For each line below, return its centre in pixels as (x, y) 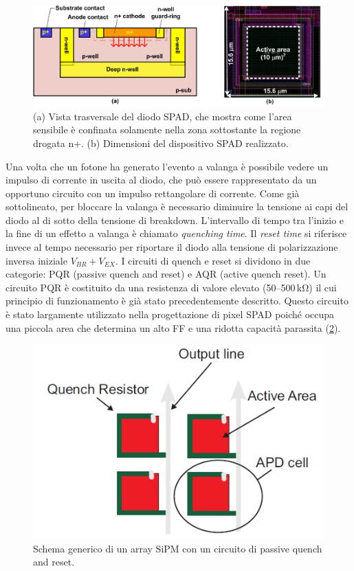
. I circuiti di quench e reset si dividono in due (213, 260)
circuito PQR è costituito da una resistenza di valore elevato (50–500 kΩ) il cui (171, 287)
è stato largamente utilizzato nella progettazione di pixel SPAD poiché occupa (170, 314)
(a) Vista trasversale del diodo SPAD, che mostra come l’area (163, 116)
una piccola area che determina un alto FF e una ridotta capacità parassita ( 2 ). (173, 327)
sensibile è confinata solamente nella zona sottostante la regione (167, 130)
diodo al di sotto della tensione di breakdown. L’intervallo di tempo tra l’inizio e (175, 220)
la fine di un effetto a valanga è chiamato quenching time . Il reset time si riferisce (176, 233)
